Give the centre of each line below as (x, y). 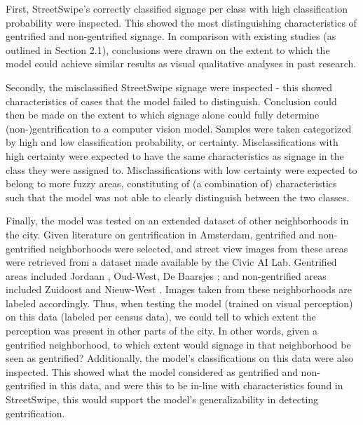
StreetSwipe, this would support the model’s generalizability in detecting (162, 399)
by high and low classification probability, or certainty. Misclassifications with (172, 142)
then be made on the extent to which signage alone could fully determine (163, 115)
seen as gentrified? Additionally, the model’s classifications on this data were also (180, 358)
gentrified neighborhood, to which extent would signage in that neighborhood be (178, 344)
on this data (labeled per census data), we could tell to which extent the (161, 317)
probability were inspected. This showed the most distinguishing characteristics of (181, 22)
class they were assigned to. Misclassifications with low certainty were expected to (181, 169)
